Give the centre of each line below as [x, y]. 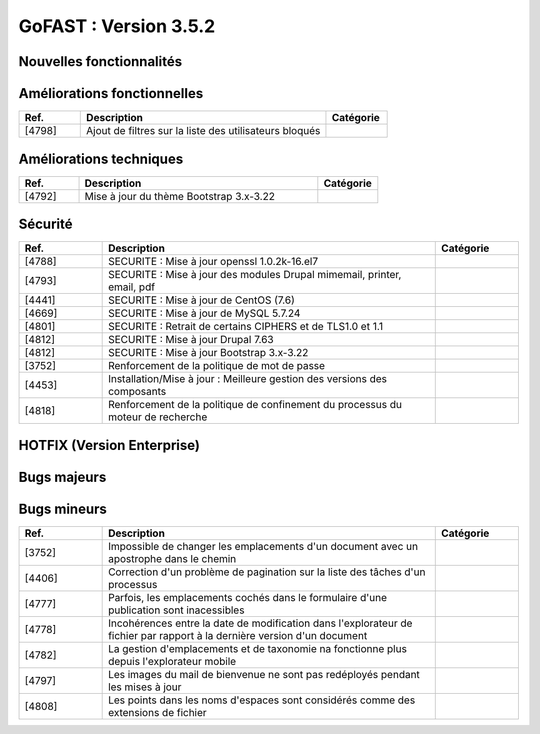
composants [137, 392]
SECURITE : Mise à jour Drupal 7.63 [191, 340]
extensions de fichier [157, 712]
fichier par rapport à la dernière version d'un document [238, 635]
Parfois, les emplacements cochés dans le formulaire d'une [247, 597]
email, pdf [131, 287]
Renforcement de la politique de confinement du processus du [255, 405]
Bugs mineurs [62, 508]
